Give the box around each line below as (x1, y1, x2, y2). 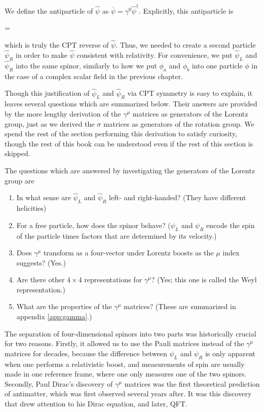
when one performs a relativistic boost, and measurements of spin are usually (5, 358, 245, 369)
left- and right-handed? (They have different (109, 192, 246, 203)
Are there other (16, 274, 65, 285)
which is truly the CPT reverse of (5, 40, 109, 50)
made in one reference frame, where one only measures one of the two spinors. (5, 368, 247, 379)
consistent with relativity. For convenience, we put (77, 49, 233, 60)
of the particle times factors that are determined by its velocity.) (16, 230, 217, 241)
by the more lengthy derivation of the (5, 108, 121, 119)
